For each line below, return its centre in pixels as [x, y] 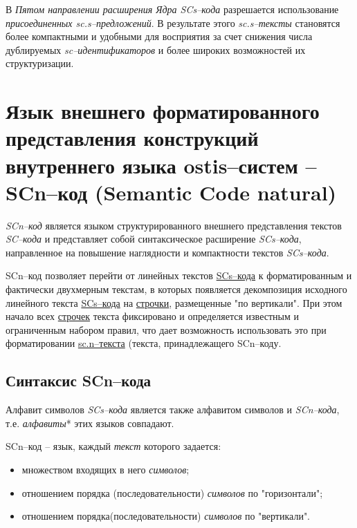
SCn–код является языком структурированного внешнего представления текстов [174, 225]
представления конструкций [132, 138]
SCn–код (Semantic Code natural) [171, 192]
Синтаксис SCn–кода [79, 380]
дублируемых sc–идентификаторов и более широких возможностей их [156, 49]
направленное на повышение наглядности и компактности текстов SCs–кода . [167, 252]
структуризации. [40, 63]
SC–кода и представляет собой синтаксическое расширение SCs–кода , [154, 239]
